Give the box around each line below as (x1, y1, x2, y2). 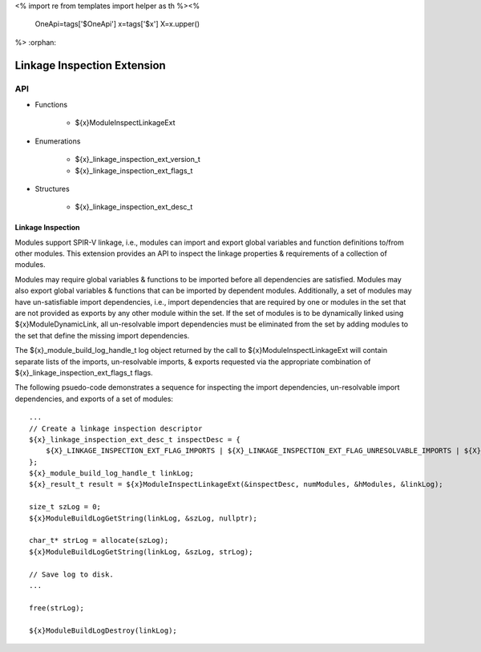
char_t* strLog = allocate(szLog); (29, 536, 169, 545)
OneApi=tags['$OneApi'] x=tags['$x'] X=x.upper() (34, 19, 200, 29)
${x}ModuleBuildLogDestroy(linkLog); (29, 626, 178, 635)
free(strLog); (29, 603, 84, 613)
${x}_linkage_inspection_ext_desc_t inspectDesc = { (29, 435, 240, 444)
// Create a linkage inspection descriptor (29, 423, 203, 433)
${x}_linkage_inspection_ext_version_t (75, 155, 200, 164)
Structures (34, 184, 70, 193)
